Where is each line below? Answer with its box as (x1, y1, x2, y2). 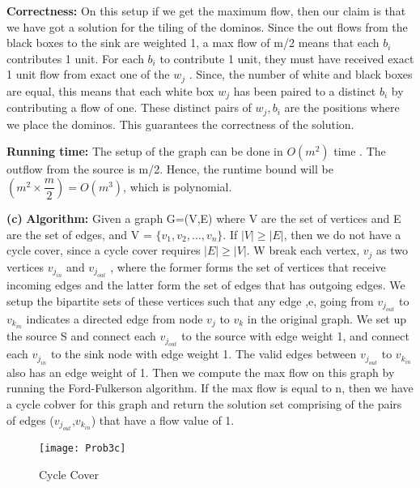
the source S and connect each (6, 327, 156, 345)
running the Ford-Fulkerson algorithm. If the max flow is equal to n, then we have (6, 379, 414, 396)
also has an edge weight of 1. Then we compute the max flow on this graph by (6, 363, 395, 380)
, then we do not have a (283, 225, 401, 242)
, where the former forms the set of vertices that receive (110, 258, 386, 275)
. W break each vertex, (246, 242, 360, 259)
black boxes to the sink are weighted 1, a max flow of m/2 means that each (6, 34, 380, 51)
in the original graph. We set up (247, 310, 407, 327)
